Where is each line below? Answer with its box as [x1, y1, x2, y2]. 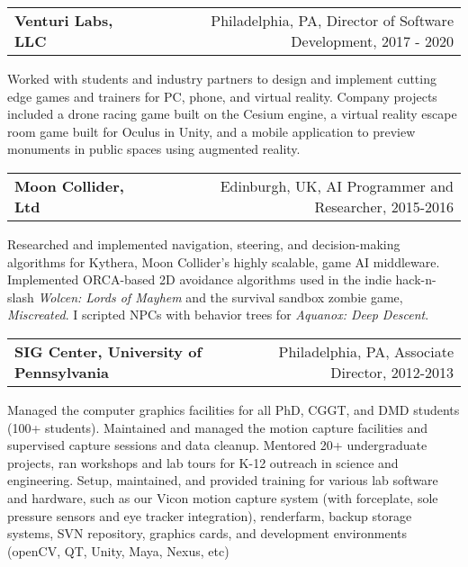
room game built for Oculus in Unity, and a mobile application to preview [7, 121, 416, 140]
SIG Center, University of [14, 340, 202, 362]
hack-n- [395, 270, 436, 289]
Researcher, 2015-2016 [314, 195, 454, 217]
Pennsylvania [14, 361, 109, 382]
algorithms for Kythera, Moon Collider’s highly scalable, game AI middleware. [7, 252, 440, 271]
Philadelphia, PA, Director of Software [211, 10, 454, 31]
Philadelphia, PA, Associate [278, 340, 454, 362]
